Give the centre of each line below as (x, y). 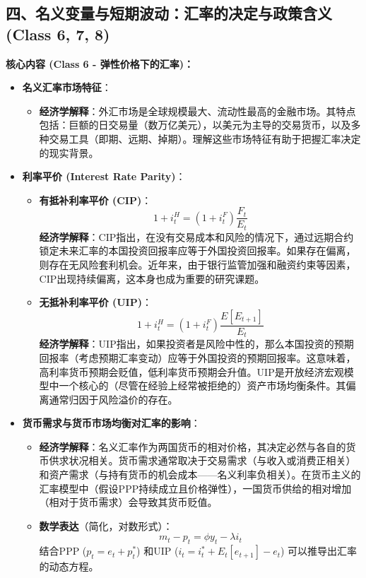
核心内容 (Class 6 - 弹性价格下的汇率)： (100, 63)
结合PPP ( (63, 551)
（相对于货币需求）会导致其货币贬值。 (128, 502)
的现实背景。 (69, 152)
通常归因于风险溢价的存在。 (113, 399)
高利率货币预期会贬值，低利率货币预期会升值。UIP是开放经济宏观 (191, 371)
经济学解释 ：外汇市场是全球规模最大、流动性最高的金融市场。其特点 (197, 111)
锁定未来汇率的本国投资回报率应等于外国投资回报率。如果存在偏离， (197, 250)
